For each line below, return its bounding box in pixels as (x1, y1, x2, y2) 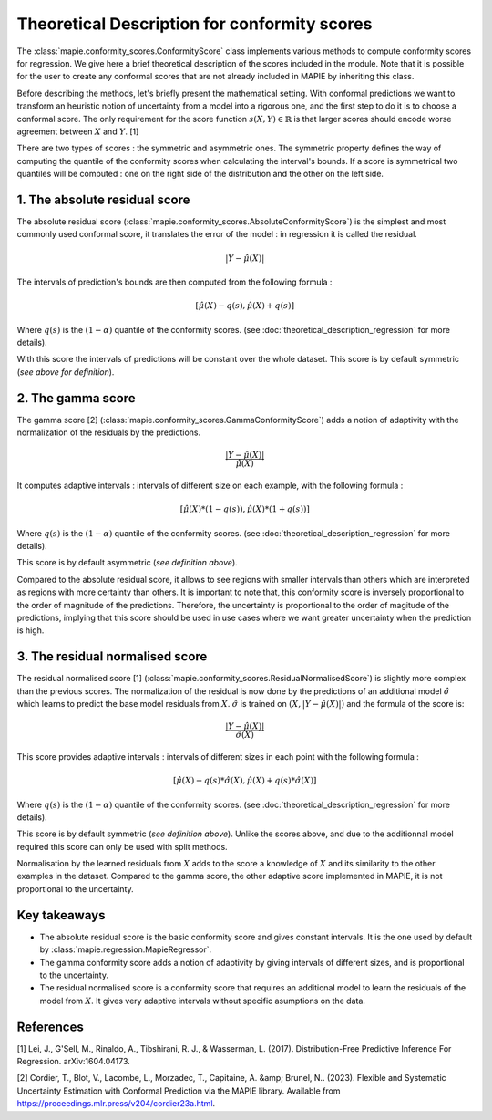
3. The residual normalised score (16, 648, 208, 665)
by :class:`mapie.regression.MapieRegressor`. (39, 944, 212, 955)
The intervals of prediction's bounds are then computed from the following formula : (16, 276, 333, 287)
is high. (16, 625, 45, 636)
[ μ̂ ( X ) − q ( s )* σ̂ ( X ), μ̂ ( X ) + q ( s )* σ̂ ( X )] (173, 775, 317, 786)
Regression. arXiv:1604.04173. (16, 1056, 131, 1067)
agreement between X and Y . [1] (16, 126, 139, 137)
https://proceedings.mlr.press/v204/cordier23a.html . (16, 1098, 216, 1109)
